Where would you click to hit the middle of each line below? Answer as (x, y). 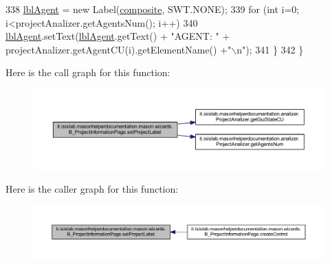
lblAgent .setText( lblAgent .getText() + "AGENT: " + (118, 36)
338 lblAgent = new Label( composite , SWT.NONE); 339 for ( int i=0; (153, 9)
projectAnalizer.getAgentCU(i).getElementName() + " (119, 49)
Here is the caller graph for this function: (92, 189)
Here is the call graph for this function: (88, 72)
